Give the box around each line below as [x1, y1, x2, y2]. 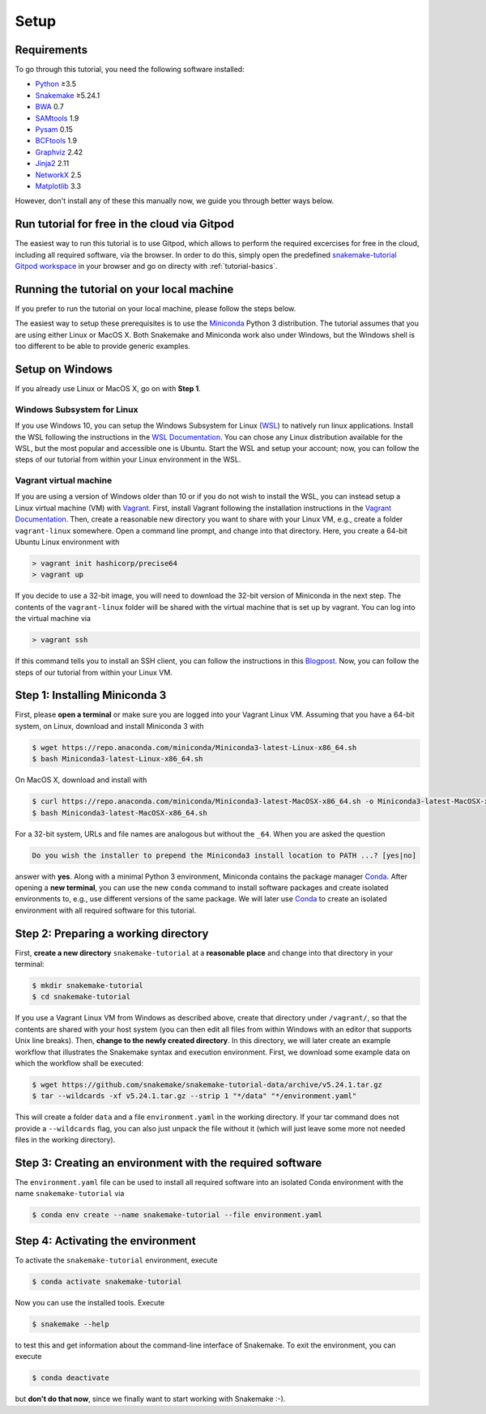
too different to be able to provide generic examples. [15, 341, 190, 351]
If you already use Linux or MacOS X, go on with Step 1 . [15, 384, 202, 394]
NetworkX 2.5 [35, 170, 82, 180]
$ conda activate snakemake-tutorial [32, 1276, 182, 1286]
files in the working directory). [15, 1135, 116, 1145]
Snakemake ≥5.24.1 [35, 90, 100, 100]
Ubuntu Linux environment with [15, 537, 120, 547]
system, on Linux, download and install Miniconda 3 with [15, 721, 204, 730]
